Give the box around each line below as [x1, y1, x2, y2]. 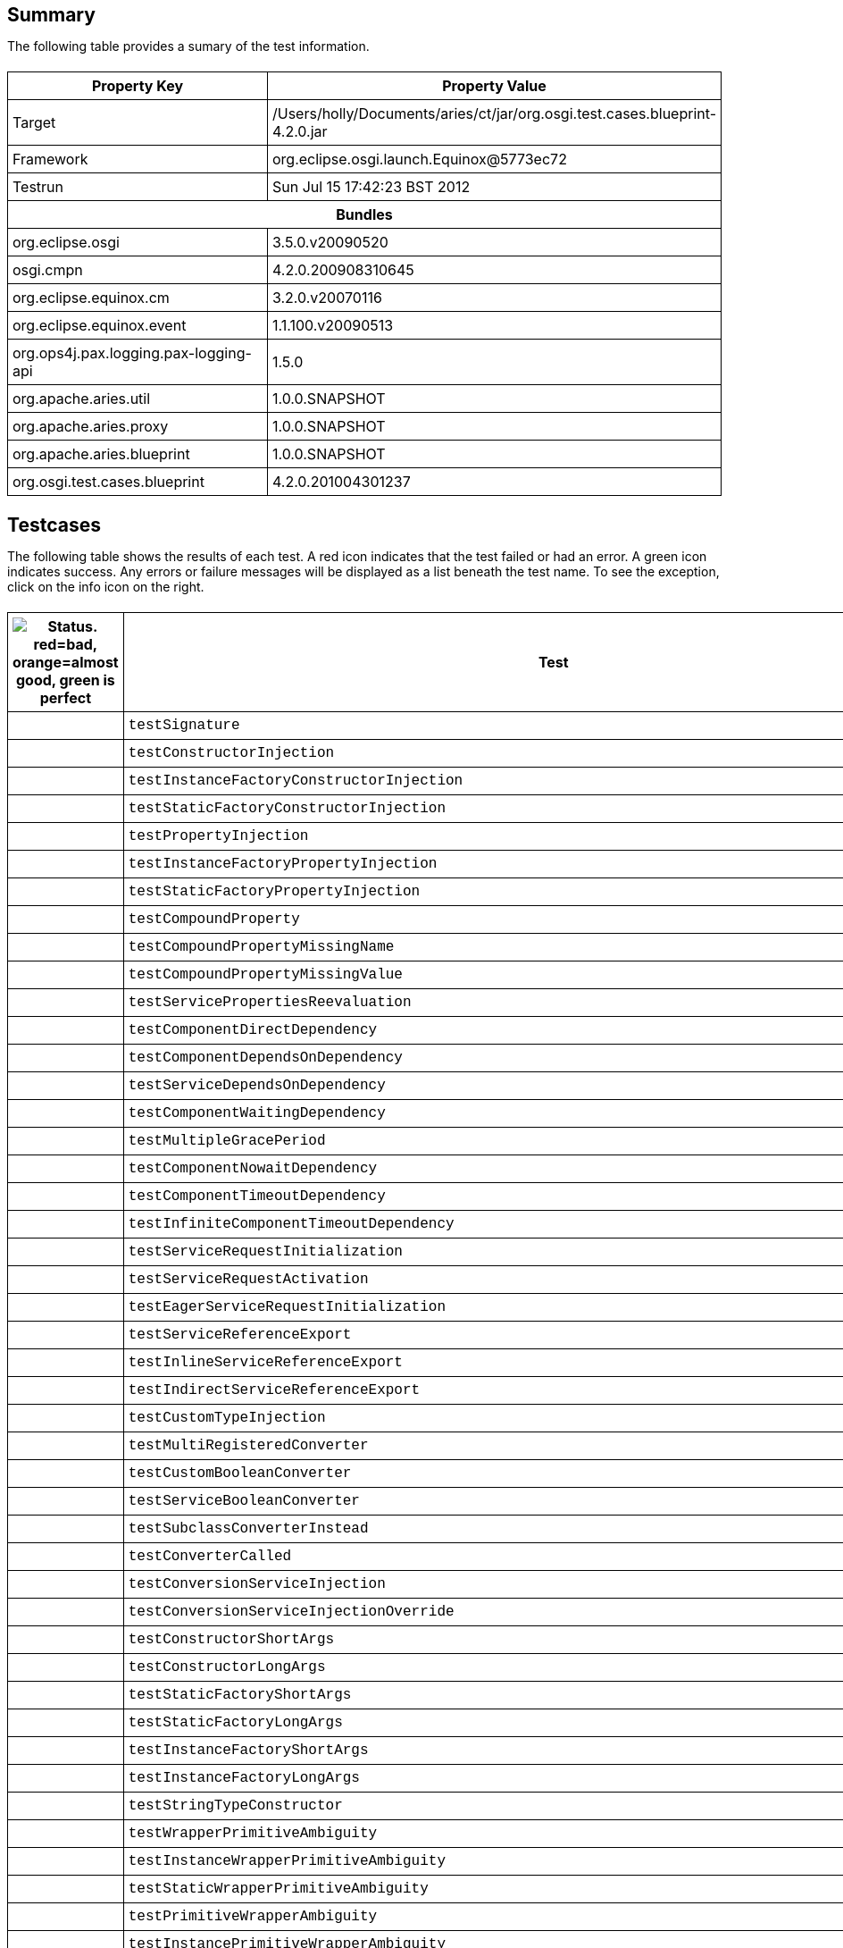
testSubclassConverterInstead [128, 1521, 369, 1537]
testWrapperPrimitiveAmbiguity [128, 1826, 378, 1842]
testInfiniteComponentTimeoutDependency [128, 1216, 455, 1232]
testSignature [128, 718, 240, 734]
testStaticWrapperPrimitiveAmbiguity [128, 1881, 429, 1897]
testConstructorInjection [128, 745, 335, 761]
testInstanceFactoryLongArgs [128, 1770, 360, 1786]
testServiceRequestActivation [128, 1272, 369, 1288]
